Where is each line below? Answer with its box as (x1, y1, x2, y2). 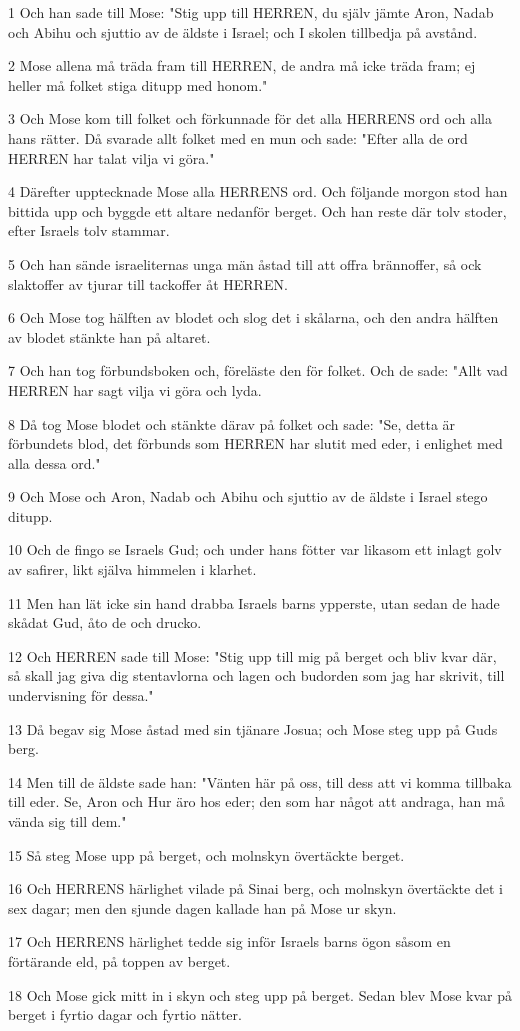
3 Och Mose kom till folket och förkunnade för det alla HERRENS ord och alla (8, 108, 492, 129)
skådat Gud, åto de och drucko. (8, 612, 202, 633)
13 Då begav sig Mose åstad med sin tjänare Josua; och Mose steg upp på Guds (8, 718, 498, 739)
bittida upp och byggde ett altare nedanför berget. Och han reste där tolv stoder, (8, 200, 507, 221)
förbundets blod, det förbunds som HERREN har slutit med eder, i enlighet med (8, 433, 503, 454)
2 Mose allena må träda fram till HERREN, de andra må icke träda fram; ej (8, 55, 476, 76)
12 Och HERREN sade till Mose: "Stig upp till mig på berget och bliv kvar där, (8, 645, 497, 666)
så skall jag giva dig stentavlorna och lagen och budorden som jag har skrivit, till (8, 665, 505, 686)
